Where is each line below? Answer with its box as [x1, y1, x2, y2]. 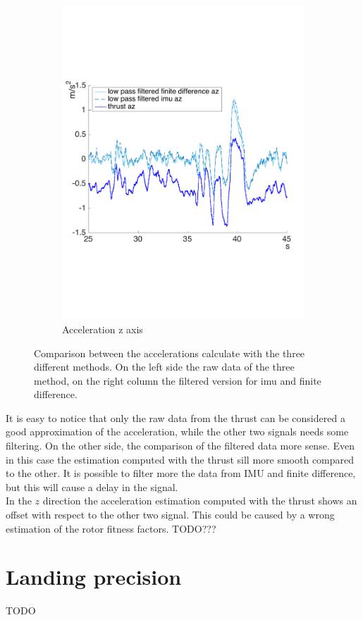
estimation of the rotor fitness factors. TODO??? [6, 521, 216, 535]
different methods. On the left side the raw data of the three [34, 359, 295, 374]
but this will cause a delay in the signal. [6, 479, 178, 494]
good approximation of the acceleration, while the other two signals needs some [6, 424, 349, 439]
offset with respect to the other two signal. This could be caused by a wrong [6, 507, 335, 522]
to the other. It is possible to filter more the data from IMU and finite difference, [6, 466, 356, 480]
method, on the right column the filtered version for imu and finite [34, 373, 321, 387]
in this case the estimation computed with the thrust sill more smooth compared [6, 452, 355, 466]
